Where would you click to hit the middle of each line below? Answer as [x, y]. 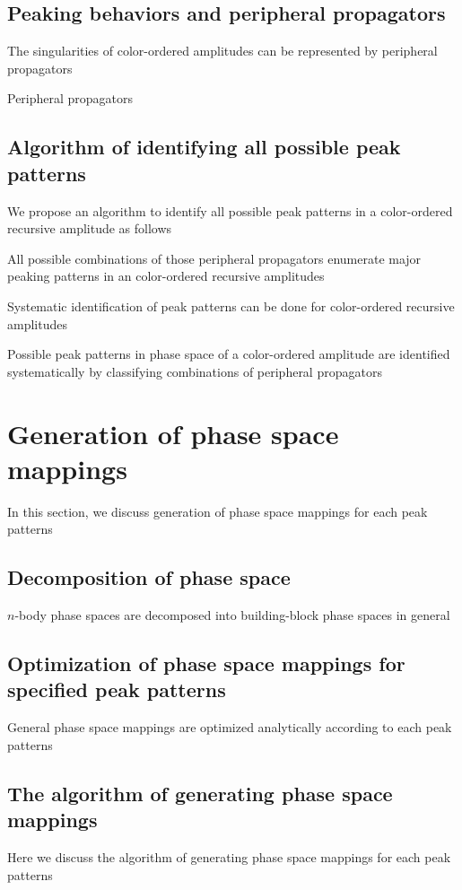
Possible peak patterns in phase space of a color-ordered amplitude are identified [229, 354]
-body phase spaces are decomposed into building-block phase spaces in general [232, 615]
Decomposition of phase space [149, 577]
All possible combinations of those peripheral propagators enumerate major [214, 258]
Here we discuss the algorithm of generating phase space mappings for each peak [229, 857]
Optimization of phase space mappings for [206, 663]
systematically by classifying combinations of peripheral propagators [195, 371]
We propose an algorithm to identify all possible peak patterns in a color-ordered [230, 210]
